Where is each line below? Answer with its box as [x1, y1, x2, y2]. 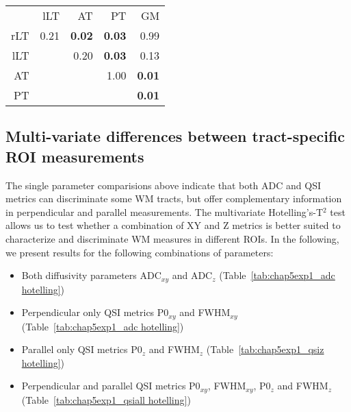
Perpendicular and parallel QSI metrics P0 [21, 378, 200, 393]
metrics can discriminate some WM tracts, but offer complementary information [5, 191, 342, 206]
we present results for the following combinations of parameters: [5, 245, 274, 259]
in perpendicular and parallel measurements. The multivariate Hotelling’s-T [5, 204, 324, 219]
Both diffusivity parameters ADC [21, 268, 161, 282]
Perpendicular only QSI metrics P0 [21, 305, 169, 319]
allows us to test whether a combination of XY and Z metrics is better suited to [5, 218, 341, 232]
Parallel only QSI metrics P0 [21, 342, 142, 356]
